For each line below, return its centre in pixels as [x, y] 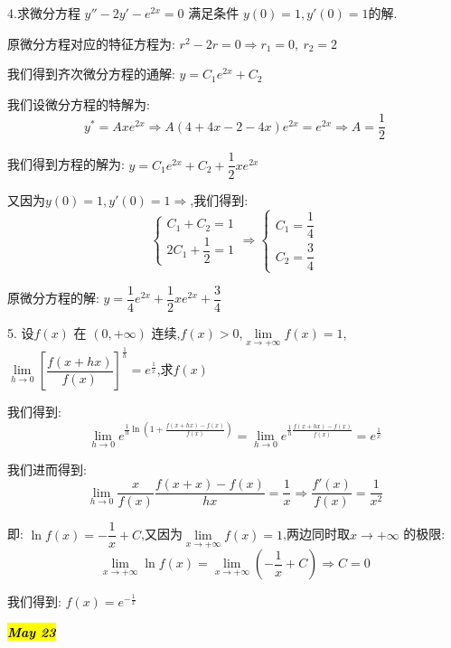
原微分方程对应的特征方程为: [91, 43]
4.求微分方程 [44, 13]
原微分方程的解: [53, 298]
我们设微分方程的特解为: [79, 103]
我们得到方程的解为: [66, 164]
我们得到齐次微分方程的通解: [91, 74]
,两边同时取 [316, 534]
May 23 [32, 631]
